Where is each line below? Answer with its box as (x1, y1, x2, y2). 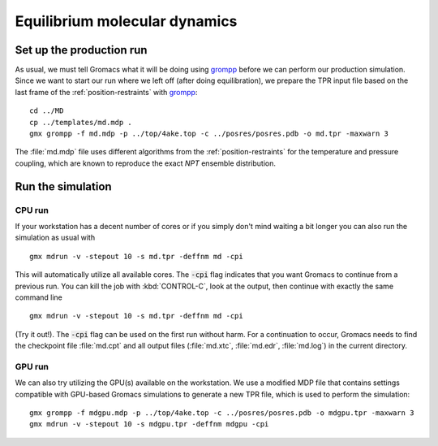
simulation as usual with (15, 232, 96, 243)
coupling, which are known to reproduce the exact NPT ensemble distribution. (15, 158, 276, 168)
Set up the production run (15, 43, 148, 57)
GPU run (15, 361, 49, 372)
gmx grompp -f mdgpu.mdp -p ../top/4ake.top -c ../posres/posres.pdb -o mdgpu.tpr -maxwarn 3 (29, 409, 414, 418)
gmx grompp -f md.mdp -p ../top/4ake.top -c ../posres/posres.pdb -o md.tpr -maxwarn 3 (29, 129, 389, 138)
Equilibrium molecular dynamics (15, 12, 238, 30)
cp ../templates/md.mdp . (29, 118, 133, 127)
